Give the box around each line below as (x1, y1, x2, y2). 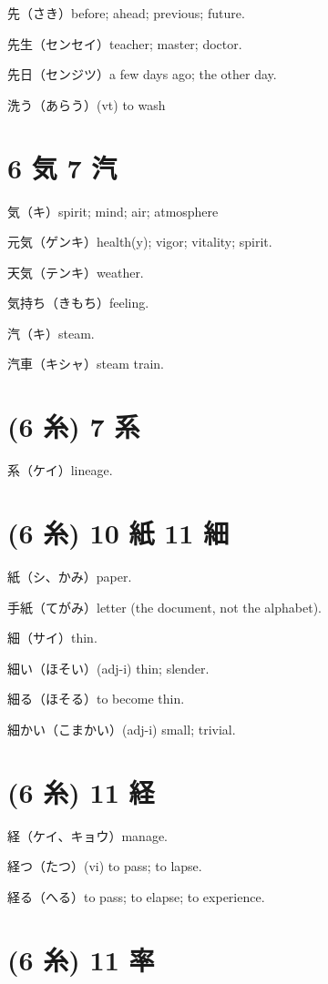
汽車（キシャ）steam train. (7, 354, 165, 373)
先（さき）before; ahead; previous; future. (7, 4, 245, 22)
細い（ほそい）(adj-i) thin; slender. (7, 658, 210, 677)
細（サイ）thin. (7, 628, 97, 647)
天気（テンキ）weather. (7, 262, 144, 281)
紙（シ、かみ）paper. (7, 566, 132, 585)
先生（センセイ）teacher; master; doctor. (7, 34, 242, 53)
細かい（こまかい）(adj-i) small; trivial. (7, 719, 236, 738)
